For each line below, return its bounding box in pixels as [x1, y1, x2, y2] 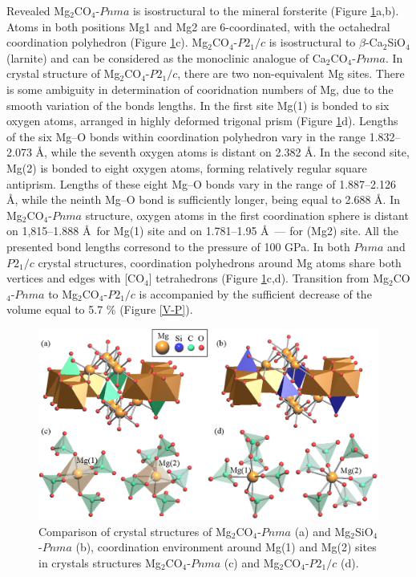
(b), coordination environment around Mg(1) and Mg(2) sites [75, 538, 377, 555]
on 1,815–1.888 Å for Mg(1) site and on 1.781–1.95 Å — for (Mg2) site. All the [6, 222, 399, 239]
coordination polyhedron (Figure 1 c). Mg [6, 34, 208, 51]
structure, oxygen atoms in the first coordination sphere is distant [85, 206, 409, 223]
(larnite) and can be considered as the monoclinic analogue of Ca [6, 49, 326, 66]
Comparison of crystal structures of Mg [38, 522, 232, 539]
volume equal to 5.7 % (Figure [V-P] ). [6, 301, 193, 318]
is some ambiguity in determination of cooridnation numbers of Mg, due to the [6, 80, 394, 97]
